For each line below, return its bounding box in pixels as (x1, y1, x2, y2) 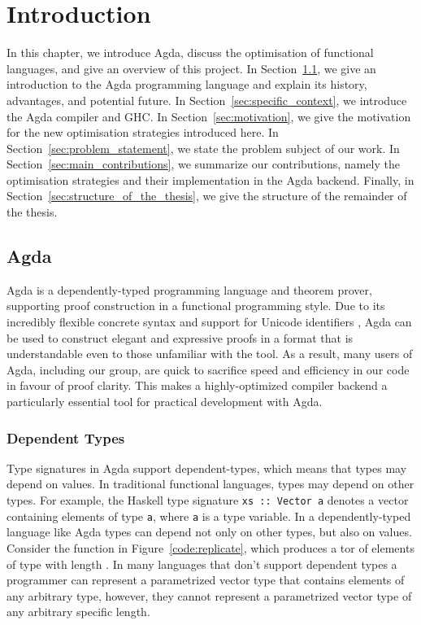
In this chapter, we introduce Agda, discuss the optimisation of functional (7, 44, 374, 61)
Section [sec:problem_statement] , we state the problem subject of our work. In (7, 139, 400, 156)
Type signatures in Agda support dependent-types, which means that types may (7, 459, 407, 476)
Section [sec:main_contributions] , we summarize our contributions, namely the (7, 155, 400, 173)
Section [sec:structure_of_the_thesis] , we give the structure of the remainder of (7, 187, 407, 204)
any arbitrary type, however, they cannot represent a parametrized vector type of (7, 587, 412, 604)
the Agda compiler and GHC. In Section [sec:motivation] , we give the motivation (7, 107, 411, 125)
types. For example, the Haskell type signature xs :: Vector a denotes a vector (7, 492, 409, 509)
